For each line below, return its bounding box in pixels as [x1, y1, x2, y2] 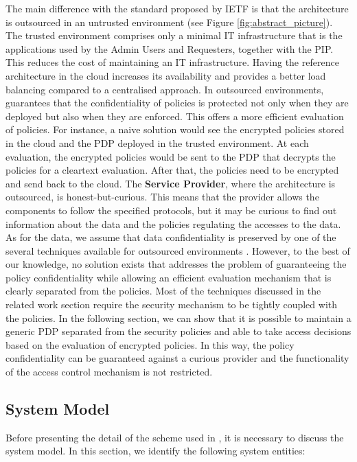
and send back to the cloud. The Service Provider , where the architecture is [5, 176, 336, 190]
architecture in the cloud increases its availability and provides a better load [5, 68, 326, 82]
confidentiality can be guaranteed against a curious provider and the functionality [5, 351, 349, 365]
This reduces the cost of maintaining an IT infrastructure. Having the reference [5, 55, 339, 69]
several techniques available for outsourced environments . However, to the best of [5, 243, 350, 257]
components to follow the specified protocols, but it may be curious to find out [5, 203, 337, 217]
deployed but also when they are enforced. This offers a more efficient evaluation [5, 108, 344, 123]
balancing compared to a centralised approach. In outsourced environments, [5, 82, 324, 96]
